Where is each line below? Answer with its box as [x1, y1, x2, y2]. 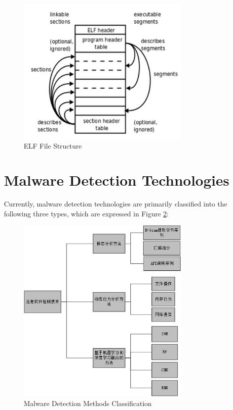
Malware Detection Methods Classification [24, 398, 152, 409]
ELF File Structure [24, 141, 82, 151]
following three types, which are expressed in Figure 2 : [4, 208, 169, 218]
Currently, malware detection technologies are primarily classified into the [4, 199, 227, 209]
